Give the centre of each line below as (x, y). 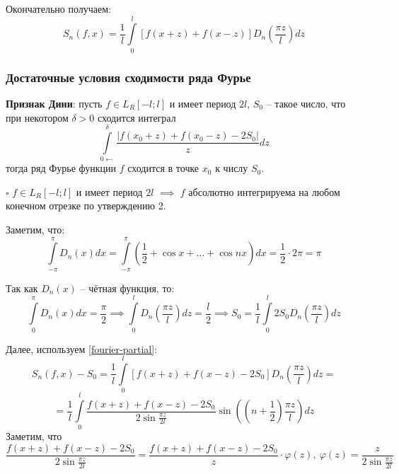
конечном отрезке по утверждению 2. (86, 206)
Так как (22, 288)
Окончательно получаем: (58, 8)
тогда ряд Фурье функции (61, 168)
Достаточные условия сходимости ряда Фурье (128, 77)
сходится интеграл (137, 117)
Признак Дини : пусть (54, 103)
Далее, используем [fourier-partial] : (82, 348)
